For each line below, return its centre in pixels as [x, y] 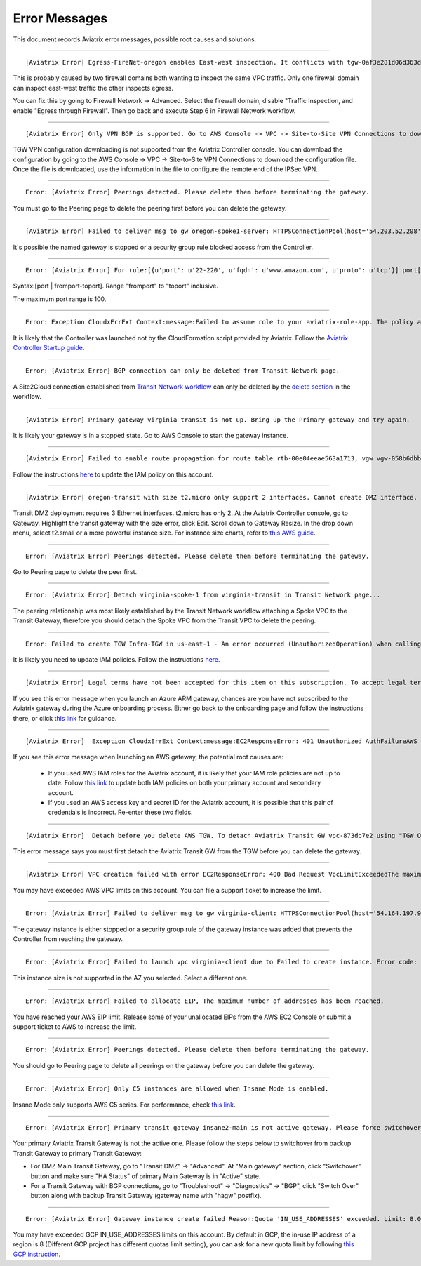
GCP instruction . [37, 1254]
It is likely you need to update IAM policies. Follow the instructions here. [116, 659]
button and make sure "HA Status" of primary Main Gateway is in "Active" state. [146, 1176]
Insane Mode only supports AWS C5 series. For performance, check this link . [124, 1105]
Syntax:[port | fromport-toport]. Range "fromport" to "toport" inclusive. [116, 286]
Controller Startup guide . [49, 347]
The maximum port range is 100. [60, 299]
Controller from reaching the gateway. [68, 939]
